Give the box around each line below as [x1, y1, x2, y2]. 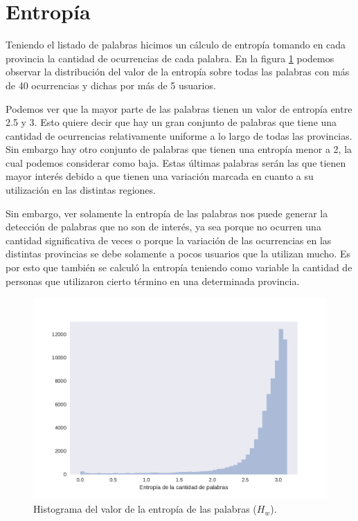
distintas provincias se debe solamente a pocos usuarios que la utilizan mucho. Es [6, 246, 350, 261]
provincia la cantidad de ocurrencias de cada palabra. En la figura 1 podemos [6, 51, 334, 65]
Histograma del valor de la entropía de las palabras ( [33, 502, 257, 516]
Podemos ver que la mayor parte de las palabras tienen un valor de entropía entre [6, 101, 352, 116]
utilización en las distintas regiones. [6, 183, 156, 197]
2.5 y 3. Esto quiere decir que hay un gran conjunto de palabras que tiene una [6, 115, 337, 129]
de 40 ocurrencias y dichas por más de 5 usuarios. [6, 77, 216, 92]
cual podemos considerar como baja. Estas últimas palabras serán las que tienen [6, 155, 346, 170]
